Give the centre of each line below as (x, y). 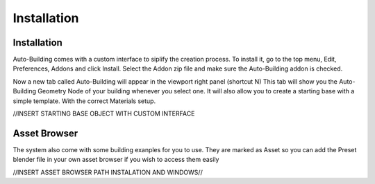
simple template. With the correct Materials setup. (84, 101)
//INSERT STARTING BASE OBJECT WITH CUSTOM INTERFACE (104, 113)
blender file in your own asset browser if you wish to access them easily (116, 160)
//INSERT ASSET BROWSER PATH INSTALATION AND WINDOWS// (108, 172)
